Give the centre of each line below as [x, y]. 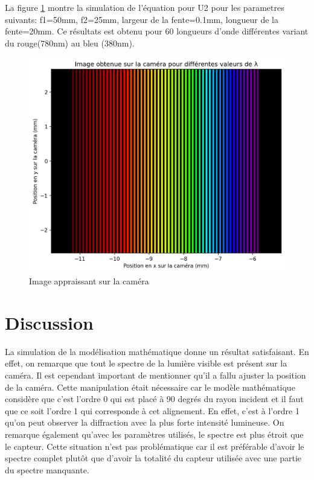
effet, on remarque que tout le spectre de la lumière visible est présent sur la [146, 363]
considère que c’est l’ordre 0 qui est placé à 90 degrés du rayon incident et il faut [154, 399]
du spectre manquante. [47, 469]
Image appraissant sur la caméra [89, 281]
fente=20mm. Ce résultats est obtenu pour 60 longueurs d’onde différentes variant [157, 31]
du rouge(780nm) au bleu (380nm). [70, 43]
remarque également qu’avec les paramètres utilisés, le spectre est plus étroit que [154, 434]
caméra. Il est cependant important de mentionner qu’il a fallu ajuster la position [155, 375]
